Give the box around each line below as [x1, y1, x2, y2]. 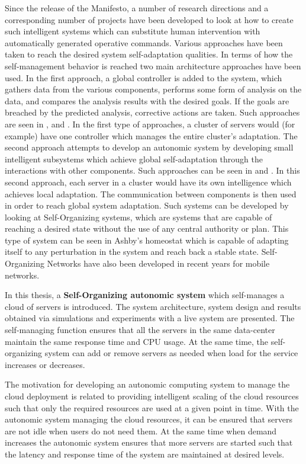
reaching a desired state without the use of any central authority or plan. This [5, 222, 289, 235]
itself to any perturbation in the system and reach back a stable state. [5, 245, 259, 258]
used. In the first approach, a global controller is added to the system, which [5, 71, 282, 84]
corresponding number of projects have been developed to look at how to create [5, 13, 294, 25]
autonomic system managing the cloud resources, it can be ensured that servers [5, 413, 293, 425]
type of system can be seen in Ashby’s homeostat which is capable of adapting [5, 233, 289, 246]
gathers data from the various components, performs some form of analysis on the [5, 83, 302, 95]
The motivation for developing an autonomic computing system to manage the [5, 378, 290, 391]
